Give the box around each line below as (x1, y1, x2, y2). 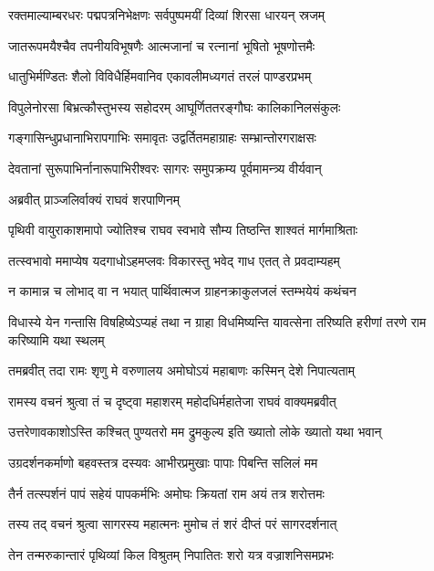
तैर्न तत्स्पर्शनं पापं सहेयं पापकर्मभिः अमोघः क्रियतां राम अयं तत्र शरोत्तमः (8, 483, 325, 502)
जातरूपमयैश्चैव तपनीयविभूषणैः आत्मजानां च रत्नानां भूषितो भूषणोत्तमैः (8, 36, 315, 55)
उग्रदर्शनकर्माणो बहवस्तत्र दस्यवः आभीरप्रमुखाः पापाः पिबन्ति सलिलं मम (8, 452, 318, 471)
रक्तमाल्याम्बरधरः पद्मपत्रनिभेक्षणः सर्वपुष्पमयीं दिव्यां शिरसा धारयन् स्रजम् (8, 5, 325, 24)
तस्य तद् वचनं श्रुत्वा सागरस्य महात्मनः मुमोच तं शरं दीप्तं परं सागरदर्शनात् (8, 514, 337, 534)
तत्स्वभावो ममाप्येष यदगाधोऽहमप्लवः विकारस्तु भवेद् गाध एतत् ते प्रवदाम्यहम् (8, 250, 340, 270)
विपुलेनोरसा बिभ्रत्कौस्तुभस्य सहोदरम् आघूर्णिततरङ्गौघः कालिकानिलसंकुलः (8, 97, 341, 116)
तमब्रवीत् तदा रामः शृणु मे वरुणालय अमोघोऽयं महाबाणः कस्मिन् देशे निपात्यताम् (8, 361, 356, 380)
